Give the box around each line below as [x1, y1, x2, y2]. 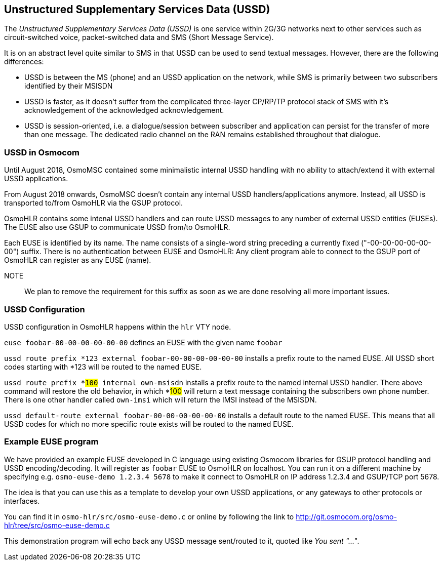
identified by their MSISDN [24, 82, 113, 91]
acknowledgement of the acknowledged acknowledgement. [24, 106, 224, 115]
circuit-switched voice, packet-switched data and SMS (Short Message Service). [4, 33, 274, 42]
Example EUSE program [4, 436, 99, 447]
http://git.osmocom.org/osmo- [296, 512, 397, 521]
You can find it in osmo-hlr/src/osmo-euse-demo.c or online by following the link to [4, 512, 294, 521]
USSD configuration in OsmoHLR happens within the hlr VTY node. [4, 322, 231, 331]
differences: [4, 57, 44, 66]
